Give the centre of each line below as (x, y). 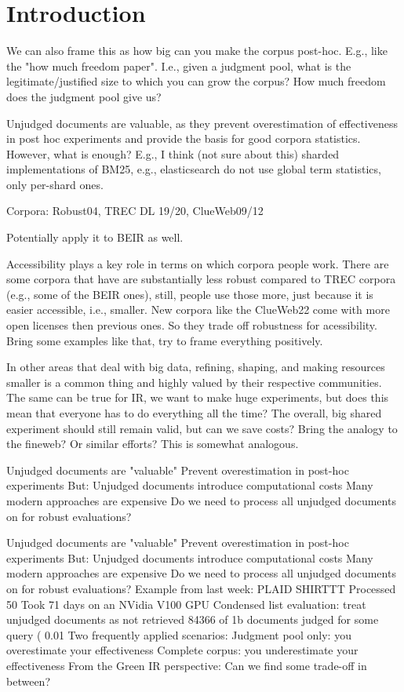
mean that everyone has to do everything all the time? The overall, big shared (194, 413)
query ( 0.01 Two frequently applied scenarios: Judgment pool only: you (179, 634)
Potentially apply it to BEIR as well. (95, 237)
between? (28, 681)
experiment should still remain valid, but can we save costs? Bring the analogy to (202, 428)
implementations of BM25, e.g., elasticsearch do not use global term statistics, (194, 169)
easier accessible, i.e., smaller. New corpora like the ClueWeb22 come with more (198, 310)
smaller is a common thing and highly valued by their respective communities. (194, 382)
